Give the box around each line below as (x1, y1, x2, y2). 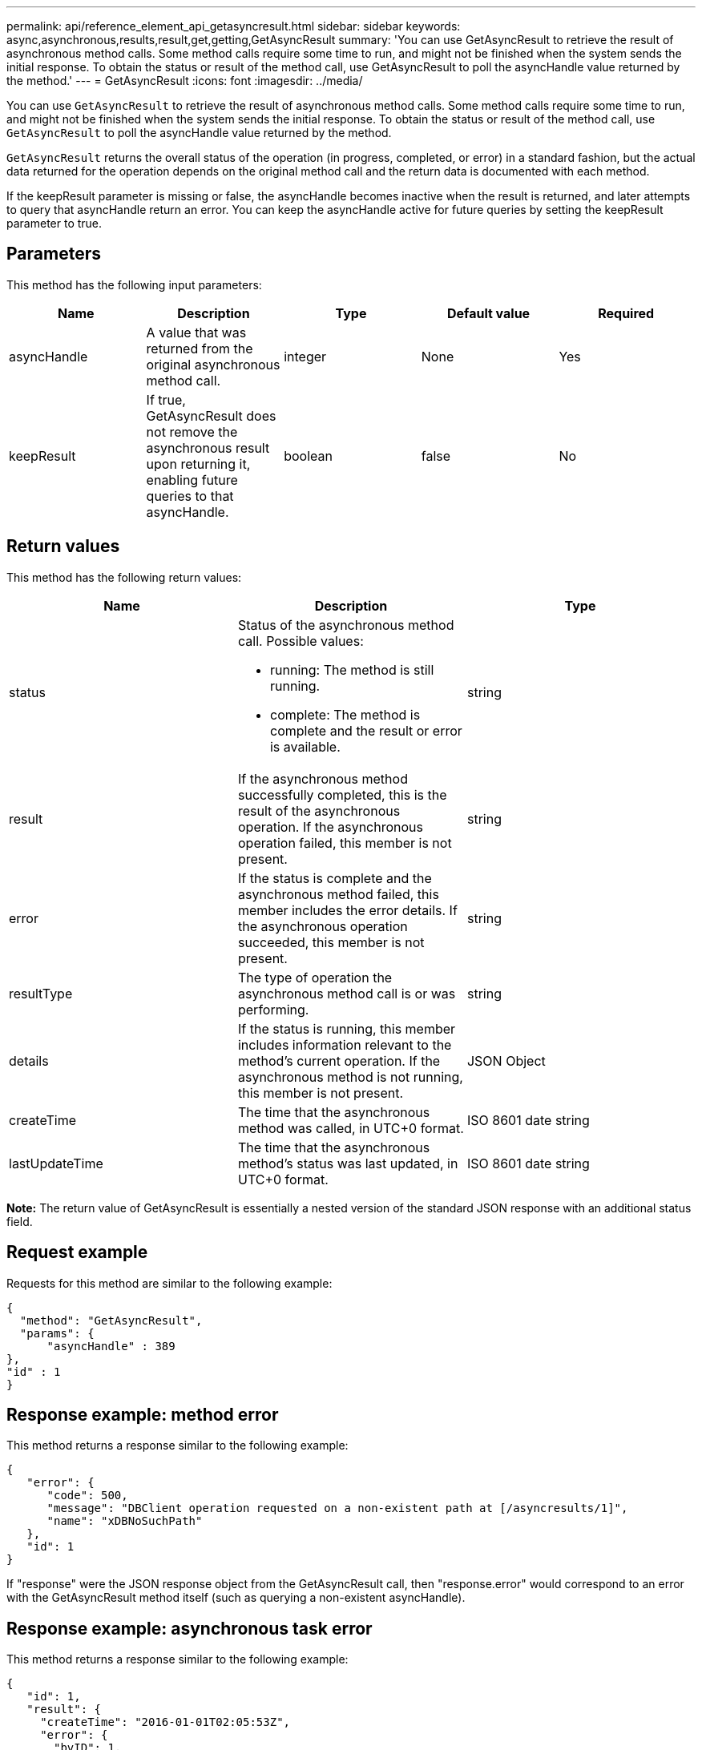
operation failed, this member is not (237, 834, 452, 851)
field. (6, 1214, 33, 1228)
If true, (146, 391, 186, 408)
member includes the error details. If (237, 901, 458, 918)
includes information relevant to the (237, 1036, 452, 1053)
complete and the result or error (269, 722, 462, 739)
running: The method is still (269, 661, 434, 678)
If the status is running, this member (237, 1020, 456, 1037)
